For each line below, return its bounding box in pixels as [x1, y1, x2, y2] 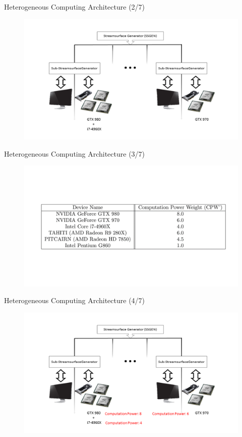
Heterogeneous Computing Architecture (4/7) [4, 295, 145, 306]
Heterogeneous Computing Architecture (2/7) [4, 2, 145, 12]
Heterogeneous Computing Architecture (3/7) [4, 148, 145, 159]
